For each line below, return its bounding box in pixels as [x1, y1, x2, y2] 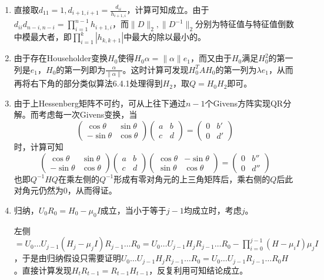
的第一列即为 [56, 63, 106, 75]
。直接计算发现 [14, 264, 72, 276]
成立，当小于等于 [100, 204, 166, 216]
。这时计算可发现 [122, 63, 189, 75]
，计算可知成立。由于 [126, 4, 209, 15]
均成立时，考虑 [183, 204, 242, 216]
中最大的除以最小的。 [123, 31, 206, 43]
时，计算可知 [14, 140, 64, 152]
